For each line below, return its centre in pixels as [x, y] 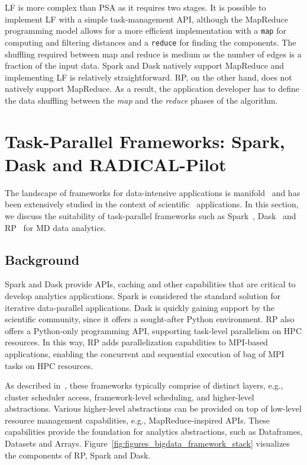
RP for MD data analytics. [56, 227]
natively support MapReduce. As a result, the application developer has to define [152, 89]
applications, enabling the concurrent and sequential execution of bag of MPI [145, 353]
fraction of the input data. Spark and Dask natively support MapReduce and [145, 65]
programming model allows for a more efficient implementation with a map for [146, 31]
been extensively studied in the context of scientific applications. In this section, [152, 204]
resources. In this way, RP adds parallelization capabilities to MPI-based [136, 342]
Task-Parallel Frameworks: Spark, [145, 141]
